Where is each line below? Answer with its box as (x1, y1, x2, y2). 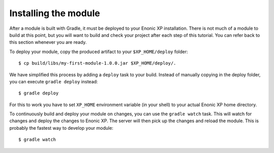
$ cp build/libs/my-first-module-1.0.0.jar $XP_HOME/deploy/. (18, 61, 177, 66)
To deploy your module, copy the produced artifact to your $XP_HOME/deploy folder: (9, 48, 188, 55)
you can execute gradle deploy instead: (9, 78, 98, 84)
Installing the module (9, 8, 100, 19)
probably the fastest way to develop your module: (9, 125, 114, 131)
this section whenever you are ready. (9, 39, 87, 45)
